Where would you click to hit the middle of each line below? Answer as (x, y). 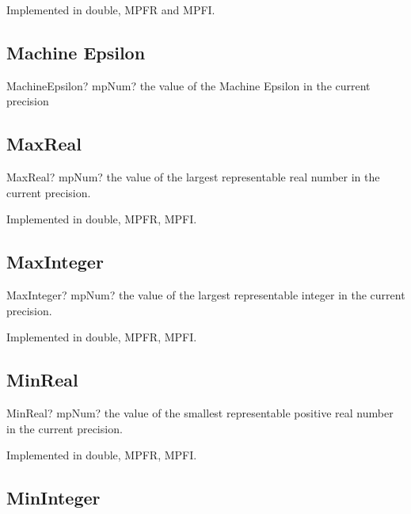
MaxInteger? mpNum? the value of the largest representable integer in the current (206, 295)
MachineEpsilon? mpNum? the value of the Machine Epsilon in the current (188, 85)
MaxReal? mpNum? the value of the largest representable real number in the (193, 177)
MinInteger (53, 498)
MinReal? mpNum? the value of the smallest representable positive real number (200, 413)
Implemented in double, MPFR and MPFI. (111, 10)
